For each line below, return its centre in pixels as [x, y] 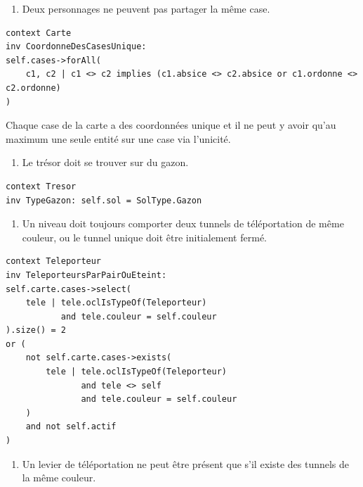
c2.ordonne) [33, 88]
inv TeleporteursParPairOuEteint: [86, 275]
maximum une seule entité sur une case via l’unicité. [118, 138]
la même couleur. [59, 477]
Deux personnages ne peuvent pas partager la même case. [146, 8]
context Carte [39, 33]
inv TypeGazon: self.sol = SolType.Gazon [104, 200]
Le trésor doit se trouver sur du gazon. [105, 162]
